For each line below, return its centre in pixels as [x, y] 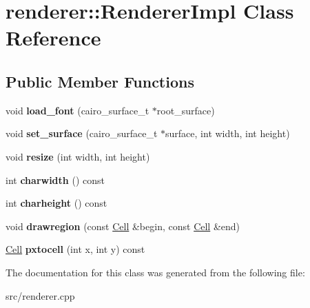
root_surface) [186, 110]
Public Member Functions [100, 81]
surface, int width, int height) [228, 133]
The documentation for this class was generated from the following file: [155, 272]
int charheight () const [56, 203]
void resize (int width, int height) [78, 156]
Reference [53, 38]
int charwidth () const [55, 179]
